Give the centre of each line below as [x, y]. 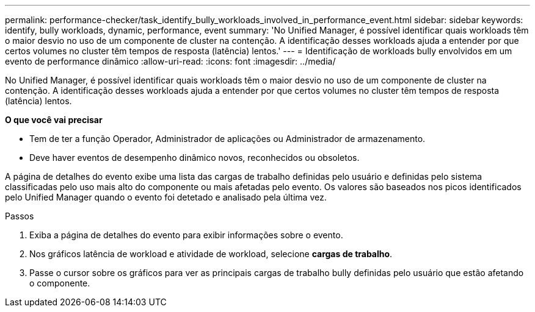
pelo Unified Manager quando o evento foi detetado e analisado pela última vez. [166, 197]
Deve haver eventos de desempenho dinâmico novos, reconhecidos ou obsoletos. [195, 158]
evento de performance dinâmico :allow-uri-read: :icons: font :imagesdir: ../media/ [170, 61]
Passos [20, 216]
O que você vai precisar [54, 120]
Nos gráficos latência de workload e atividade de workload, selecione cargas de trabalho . [211, 254]
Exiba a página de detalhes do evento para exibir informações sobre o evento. [186, 235]
